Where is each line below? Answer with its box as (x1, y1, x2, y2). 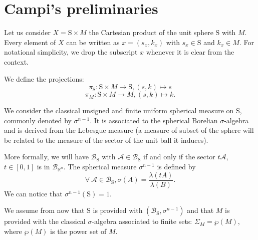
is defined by (157, 161, 196, 172)
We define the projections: (4, 73, 84, 84)
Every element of (4, 37, 56, 47)
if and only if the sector (143, 151, 215, 162)
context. (4, 56, 29, 67)
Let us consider (4, 27, 51, 38)
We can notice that (4, 188, 63, 198)
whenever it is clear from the (146, 47, 234, 57)
